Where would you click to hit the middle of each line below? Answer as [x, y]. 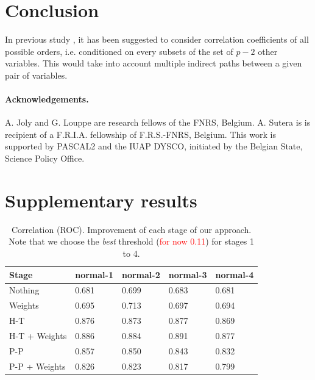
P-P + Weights [37, 366]
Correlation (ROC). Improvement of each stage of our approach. [131, 229]
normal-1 [94, 274]
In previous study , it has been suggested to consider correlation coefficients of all [157, 39]
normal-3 [188, 274]
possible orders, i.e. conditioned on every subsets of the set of [119, 51]
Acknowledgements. [47, 99]
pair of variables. [36, 75]
